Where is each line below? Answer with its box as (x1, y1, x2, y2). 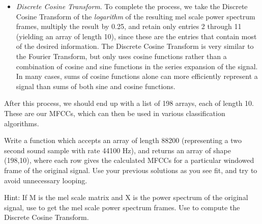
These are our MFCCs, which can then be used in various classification (4, 107, 225, 118)
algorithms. (4, 118, 39, 128)
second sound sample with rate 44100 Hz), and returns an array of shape (4, 145, 231, 155)
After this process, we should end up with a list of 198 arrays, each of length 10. (4, 98, 254, 108)
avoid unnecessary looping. (4, 175, 88, 185)
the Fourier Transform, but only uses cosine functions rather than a (16, 50, 227, 61)
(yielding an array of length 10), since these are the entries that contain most (16, 31, 257, 41)
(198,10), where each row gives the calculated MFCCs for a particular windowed (4, 155, 254, 165)
